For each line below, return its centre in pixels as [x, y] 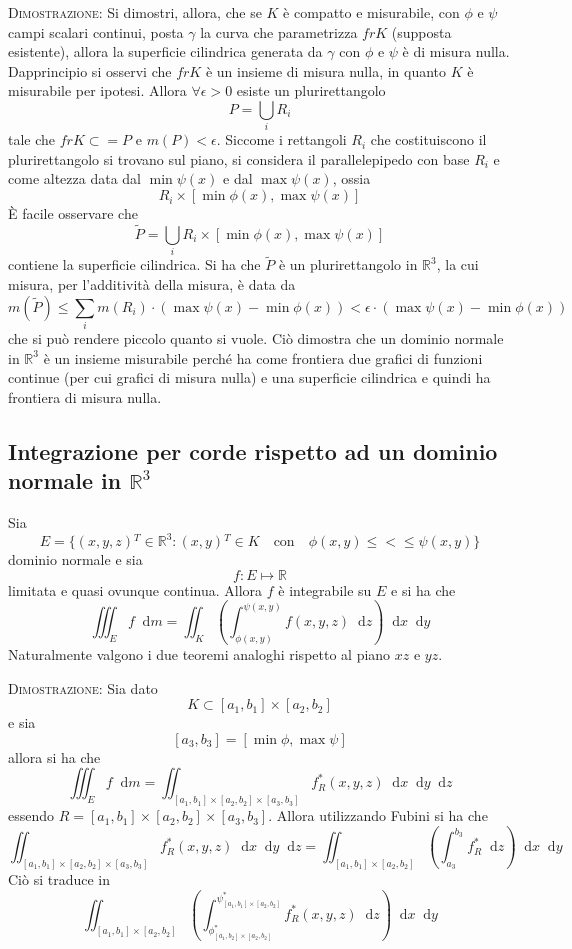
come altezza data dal [74, 178]
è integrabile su [325, 589]
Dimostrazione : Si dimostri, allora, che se [135, 12]
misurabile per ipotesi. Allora [97, 90]
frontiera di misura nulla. [85, 396]
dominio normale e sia [75, 559]
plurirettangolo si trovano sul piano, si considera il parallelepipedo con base [239, 158]
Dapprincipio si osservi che [90, 70]
